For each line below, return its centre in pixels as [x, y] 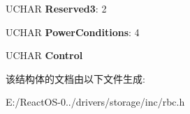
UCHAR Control [44, 55]
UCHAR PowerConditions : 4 [73, 32]
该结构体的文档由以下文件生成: [75, 78]
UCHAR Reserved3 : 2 [56, 8]
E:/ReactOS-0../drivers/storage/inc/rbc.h [95, 102]
